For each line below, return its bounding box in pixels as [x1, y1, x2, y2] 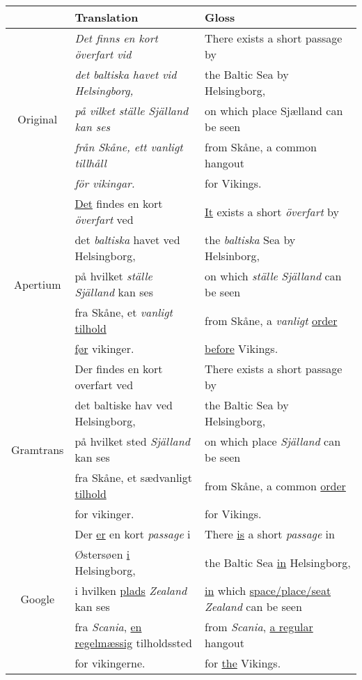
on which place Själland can [205, 433, 341, 449]
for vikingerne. [74, 655, 145, 671]
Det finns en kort [74, 30, 158, 46]
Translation [74, 9, 139, 25]
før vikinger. [74, 340, 134, 356]
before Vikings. [205, 340, 278, 356]
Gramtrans [11, 441, 64, 458]
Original [17, 110, 58, 127]
